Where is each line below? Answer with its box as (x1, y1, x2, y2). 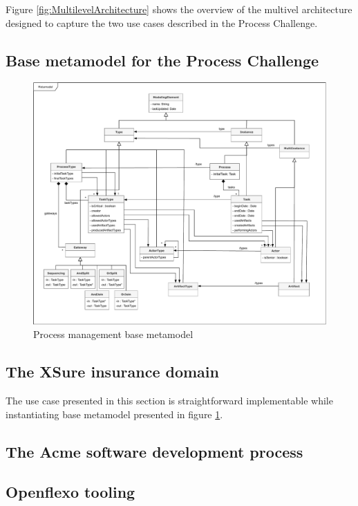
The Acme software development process (6, 440, 303, 462)
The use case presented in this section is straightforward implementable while (6, 393, 333, 408)
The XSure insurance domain (6, 361, 219, 382)
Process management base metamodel (33, 327, 194, 341)
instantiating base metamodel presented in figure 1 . (6, 406, 223, 421)
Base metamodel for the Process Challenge (6, 49, 319, 71)
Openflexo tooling (6, 481, 135, 503)
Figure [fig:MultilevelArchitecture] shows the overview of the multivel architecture (6, 2, 352, 16)
